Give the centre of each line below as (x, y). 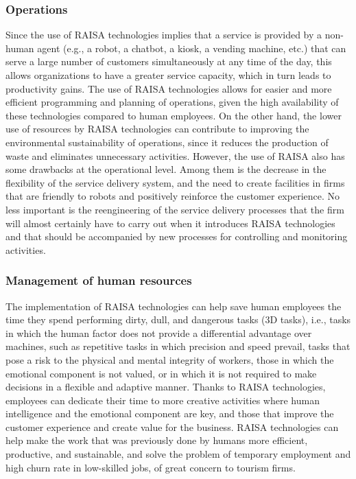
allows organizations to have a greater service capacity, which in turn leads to (168, 75)
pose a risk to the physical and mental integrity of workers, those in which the (170, 359)
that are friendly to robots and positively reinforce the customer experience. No (173, 196)
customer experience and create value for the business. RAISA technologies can (172, 427)
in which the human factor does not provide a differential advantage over (159, 332)
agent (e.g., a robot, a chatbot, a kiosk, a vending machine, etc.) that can (192, 48)
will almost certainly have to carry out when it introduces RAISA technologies (170, 223)
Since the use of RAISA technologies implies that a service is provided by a (164, 35)
